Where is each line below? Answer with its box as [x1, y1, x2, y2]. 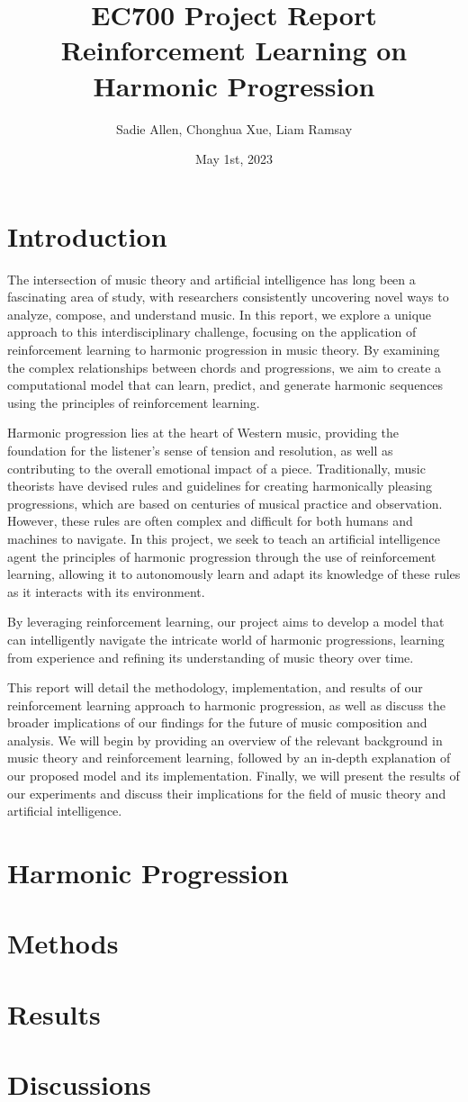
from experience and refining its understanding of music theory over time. [7, 647, 414, 666]
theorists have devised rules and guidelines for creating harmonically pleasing [7, 476, 433, 495]
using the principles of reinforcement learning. [7, 393, 260, 411]
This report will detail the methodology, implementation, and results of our [7, 678, 423, 697]
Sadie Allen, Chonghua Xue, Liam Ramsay [115, 119, 353, 138]
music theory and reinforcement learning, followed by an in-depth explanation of [7, 748, 451, 767]
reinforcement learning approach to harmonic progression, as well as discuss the [7, 695, 445, 714]
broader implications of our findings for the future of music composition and [7, 713, 427, 732]
